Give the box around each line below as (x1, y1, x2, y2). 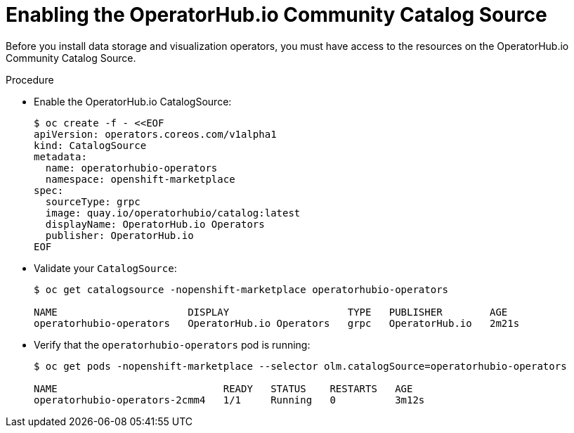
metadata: (34, 150, 87, 162)
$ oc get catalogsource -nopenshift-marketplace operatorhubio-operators (34, 283, 449, 295)
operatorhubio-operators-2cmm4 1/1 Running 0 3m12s (34, 394, 425, 406)
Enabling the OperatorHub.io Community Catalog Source (6, 3, 547, 27)
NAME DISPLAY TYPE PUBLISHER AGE (34, 306, 508, 318)
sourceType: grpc (45, 195, 141, 207)
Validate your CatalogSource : (34, 261, 177, 274)
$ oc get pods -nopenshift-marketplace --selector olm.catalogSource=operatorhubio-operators (34, 360, 567, 372)
